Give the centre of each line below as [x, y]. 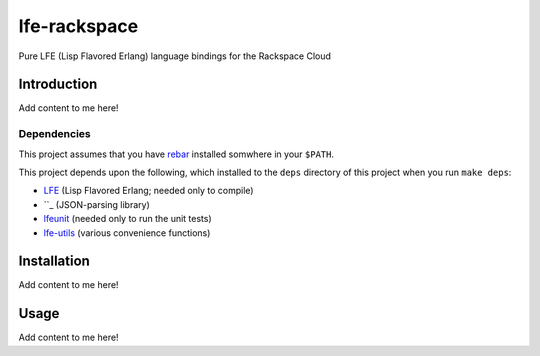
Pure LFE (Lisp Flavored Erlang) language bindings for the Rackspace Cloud [175, 56]
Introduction [58, 84]
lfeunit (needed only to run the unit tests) [127, 219]
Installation [54, 261]
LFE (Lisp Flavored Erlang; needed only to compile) [148, 191]
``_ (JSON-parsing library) [96, 204]
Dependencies [55, 134]
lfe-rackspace [78, 26]
